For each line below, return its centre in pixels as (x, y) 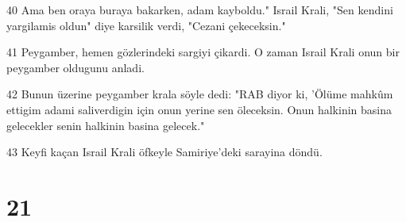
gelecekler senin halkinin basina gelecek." (106, 125)
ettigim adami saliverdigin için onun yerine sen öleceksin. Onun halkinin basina (199, 109)
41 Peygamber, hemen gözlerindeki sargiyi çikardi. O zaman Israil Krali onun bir (203, 52)
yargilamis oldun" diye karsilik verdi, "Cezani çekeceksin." (146, 25)
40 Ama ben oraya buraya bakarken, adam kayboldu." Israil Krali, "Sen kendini (200, 10)
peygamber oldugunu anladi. (75, 67)
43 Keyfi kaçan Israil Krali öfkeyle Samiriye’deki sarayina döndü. (164, 152)
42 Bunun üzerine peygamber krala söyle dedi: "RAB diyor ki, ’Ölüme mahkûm (200, 94)
